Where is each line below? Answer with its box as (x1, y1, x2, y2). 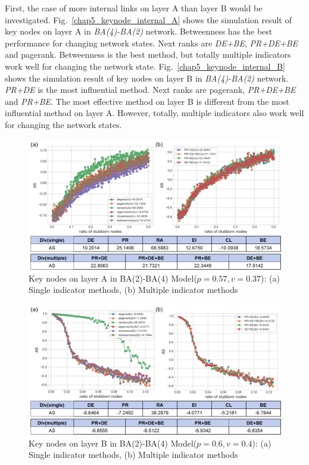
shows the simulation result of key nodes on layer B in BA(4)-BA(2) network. (5, 71, 289, 84)
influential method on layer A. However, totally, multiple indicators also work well (5, 107, 304, 119)
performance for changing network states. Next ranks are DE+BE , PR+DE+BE (5, 36, 298, 49)
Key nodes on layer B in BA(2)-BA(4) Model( (29, 436, 197, 449)
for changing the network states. (5, 118, 122, 130)
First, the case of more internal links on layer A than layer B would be (5, 2, 263, 14)
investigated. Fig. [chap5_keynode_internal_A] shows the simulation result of (5, 13, 292, 26)
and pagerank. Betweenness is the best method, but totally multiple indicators (5, 48, 291, 61)
